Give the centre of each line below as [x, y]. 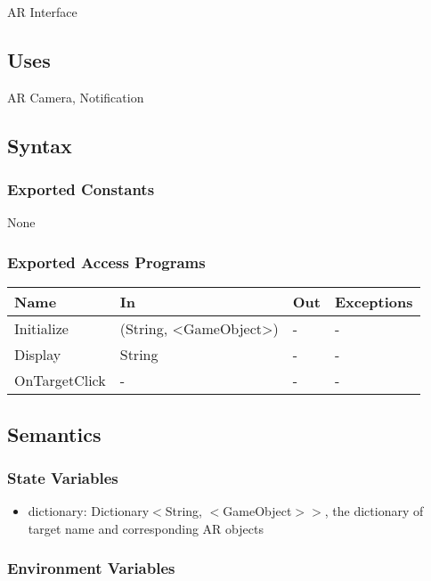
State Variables [63, 477]
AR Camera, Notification [76, 97]
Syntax [40, 145]
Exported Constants [81, 189]
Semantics [54, 434]
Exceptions [374, 302]
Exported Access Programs [106, 262]
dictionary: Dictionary [89, 511]
